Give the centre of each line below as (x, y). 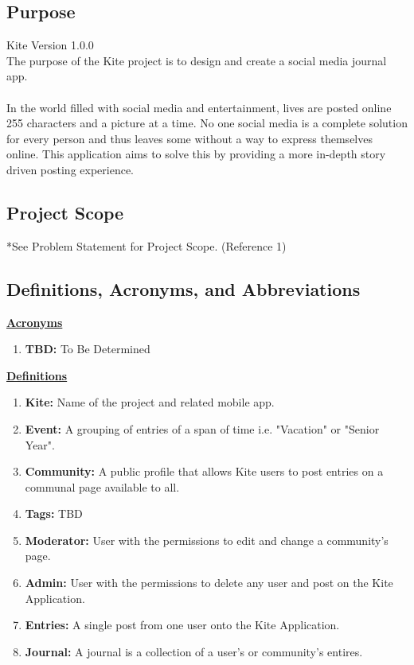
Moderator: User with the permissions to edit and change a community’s (207, 540)
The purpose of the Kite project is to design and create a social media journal (197, 60)
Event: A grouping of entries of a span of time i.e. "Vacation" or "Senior (202, 428)
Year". (40, 444)
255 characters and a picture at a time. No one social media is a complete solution (207, 123)
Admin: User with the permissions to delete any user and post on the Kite (209, 583)
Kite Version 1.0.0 (50, 45)
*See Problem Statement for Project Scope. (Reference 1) (146, 245)
